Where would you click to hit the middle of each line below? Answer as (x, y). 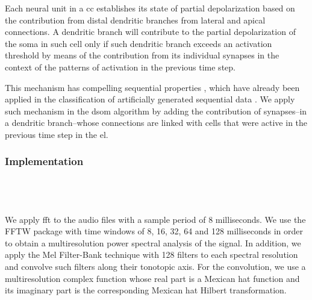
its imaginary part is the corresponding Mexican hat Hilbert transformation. (146, 290)
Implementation (44, 161)
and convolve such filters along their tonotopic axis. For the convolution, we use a (155, 266)
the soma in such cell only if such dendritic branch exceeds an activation (139, 43)
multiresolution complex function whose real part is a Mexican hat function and (152, 278)
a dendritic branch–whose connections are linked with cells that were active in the (156, 123)
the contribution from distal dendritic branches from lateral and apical (135, 20)
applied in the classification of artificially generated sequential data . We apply (150, 99)
